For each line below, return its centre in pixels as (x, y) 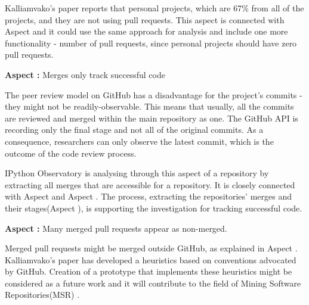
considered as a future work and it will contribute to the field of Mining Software (153, 283)
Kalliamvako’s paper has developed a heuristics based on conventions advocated (151, 259)
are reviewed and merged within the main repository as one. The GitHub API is (152, 118)
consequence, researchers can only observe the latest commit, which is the (139, 141)
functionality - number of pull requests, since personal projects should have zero (151, 43)
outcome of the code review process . (71, 153)
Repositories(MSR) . (42, 295)
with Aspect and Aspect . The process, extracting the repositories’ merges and (148, 196)
